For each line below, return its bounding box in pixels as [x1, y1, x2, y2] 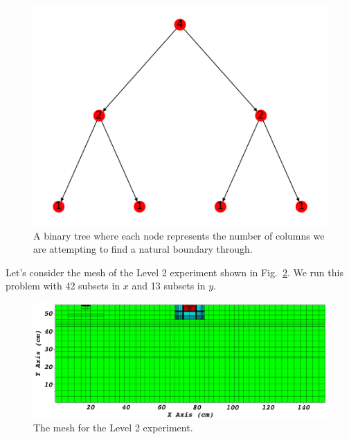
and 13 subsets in [132, 278, 206, 293]
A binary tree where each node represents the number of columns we [33, 228, 325, 242]
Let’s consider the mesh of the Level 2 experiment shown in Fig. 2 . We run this [6, 265, 343, 279]
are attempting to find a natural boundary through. [33, 242, 253, 256]
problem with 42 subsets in [6, 278, 120, 293]
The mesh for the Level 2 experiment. [33, 420, 193, 435]
